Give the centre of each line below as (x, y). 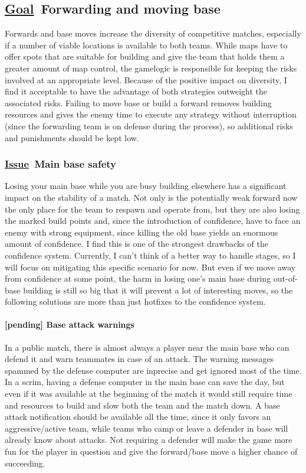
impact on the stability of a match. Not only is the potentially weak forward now (151, 197)
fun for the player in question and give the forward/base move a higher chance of (151, 451)
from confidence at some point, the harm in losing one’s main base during (138, 278)
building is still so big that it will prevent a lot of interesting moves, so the (158, 290)
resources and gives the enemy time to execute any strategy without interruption (151, 114)
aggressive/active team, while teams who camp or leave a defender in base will (147, 428)
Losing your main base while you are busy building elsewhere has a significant (146, 186)
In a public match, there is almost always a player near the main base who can (147, 347)
